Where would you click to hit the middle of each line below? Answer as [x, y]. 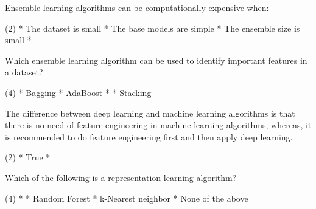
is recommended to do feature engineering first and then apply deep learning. [149, 136]
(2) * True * [28, 157]
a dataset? [24, 72]
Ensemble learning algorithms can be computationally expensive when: [137, 7]
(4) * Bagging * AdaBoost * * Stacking [78, 92]
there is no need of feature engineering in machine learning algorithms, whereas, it [158, 125]
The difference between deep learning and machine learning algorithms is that [150, 113]
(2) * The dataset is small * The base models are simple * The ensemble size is [153, 28]
